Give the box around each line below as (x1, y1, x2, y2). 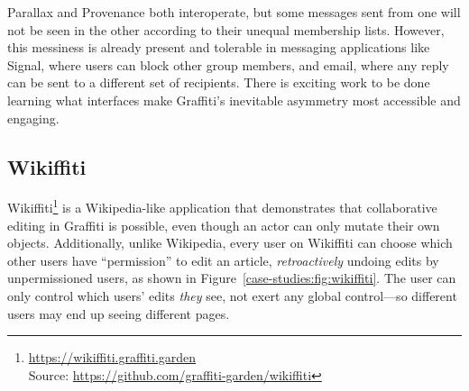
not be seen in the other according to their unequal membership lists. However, (7, 20, 445, 39)
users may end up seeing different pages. (7, 304, 230, 323)
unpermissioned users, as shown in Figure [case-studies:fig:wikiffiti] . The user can (7, 268, 456, 287)
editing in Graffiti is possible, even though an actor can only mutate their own (7, 215, 440, 234)
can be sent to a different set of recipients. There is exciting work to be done (7, 73, 430, 92)
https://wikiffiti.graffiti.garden (28, 348, 197, 367)
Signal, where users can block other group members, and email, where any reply (7, 55, 449, 74)
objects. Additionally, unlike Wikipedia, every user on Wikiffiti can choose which (7, 233, 453, 252)
